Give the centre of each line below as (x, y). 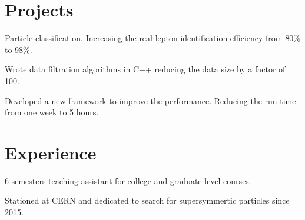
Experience (51, 152)
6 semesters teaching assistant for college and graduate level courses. (128, 180)
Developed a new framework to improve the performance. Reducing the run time (150, 100)
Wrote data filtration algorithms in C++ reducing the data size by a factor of (145, 69)
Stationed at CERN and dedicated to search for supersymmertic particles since (147, 200)
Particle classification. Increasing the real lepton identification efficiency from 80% (152, 38)
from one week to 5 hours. (52, 112)
